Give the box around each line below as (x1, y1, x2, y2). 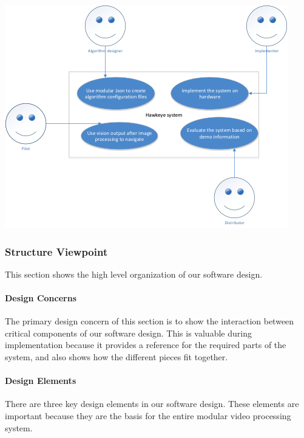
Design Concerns (5, 292, 77, 304)
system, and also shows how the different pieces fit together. (5, 350, 228, 363)
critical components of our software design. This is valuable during (5, 326, 252, 339)
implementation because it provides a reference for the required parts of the (5, 338, 286, 351)
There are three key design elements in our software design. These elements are (5, 397, 299, 410)
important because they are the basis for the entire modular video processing (5, 409, 291, 422)
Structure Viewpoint (5, 244, 108, 259)
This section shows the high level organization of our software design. (5, 267, 263, 280)
